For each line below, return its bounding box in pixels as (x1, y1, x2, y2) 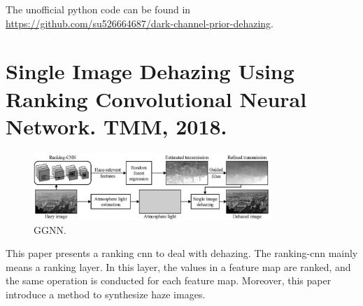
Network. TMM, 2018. (6, 111, 227, 140)
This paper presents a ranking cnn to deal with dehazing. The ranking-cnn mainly (6, 246, 358, 260)
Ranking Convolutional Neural (6, 84, 307, 113)
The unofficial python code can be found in (6, 2, 191, 16)
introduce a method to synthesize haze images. (6, 287, 206, 302)
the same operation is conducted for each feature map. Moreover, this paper (6, 273, 332, 288)
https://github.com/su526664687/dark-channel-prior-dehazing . (6, 15, 274, 30)
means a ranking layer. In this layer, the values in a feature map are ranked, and (6, 259, 351, 274)
